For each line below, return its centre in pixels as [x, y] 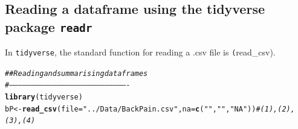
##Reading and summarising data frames [76, 73]
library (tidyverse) [44, 97]
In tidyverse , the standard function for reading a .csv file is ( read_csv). [140, 52]
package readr [49, 26]
